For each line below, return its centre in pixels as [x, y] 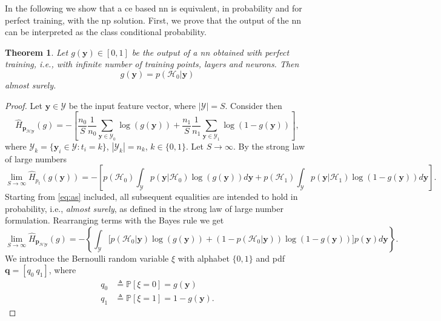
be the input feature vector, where [132, 105]
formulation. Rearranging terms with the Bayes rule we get [114, 220]
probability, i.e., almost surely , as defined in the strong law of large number [144, 208]
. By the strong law [269, 146]
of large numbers [36, 158]
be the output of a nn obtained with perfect [211, 52]
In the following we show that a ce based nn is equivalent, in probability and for [154, 8]
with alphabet [204, 258]
